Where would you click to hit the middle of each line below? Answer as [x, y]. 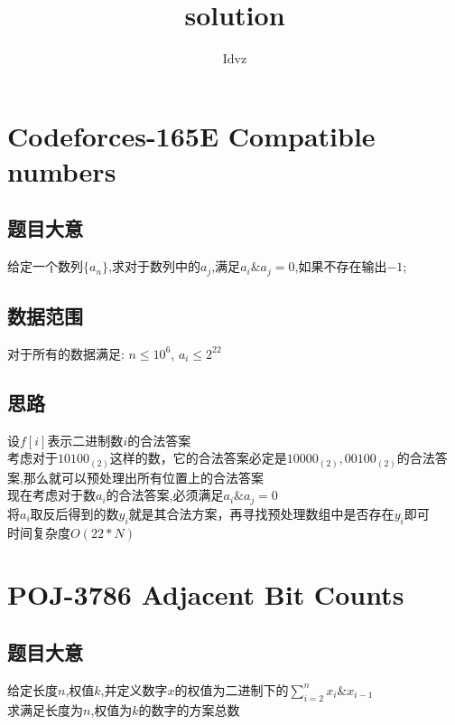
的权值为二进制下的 [232, 689]
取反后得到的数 [74, 513]
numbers [62, 170]
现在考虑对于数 [51, 495]
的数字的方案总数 [189, 709]
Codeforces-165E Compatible [191, 135]
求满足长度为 [45, 709]
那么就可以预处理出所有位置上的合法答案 [143, 477]
